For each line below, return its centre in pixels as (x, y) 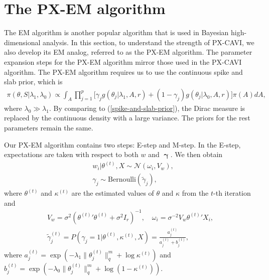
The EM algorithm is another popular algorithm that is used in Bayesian (116, 32)
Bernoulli (122, 180)
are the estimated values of (113, 193)
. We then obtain (196, 154)
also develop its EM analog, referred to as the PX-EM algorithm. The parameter (128, 52)
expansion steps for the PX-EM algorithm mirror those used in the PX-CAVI (123, 61)
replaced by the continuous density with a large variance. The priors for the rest (127, 118)
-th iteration (232, 193)
